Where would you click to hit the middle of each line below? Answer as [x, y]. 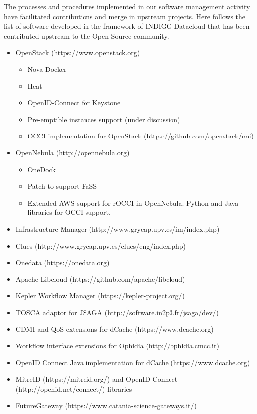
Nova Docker [47, 69]
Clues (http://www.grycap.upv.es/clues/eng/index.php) [101, 245]
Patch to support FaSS [62, 186]
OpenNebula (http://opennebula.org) [73, 152]
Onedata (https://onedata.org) [63, 262]
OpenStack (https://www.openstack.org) [78, 52]
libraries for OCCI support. [69, 212]
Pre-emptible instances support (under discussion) [104, 119]
